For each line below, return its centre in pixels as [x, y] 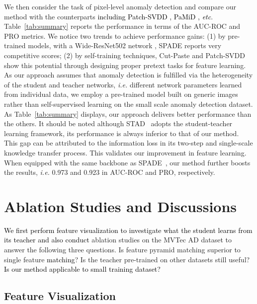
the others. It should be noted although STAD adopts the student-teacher [118, 123]
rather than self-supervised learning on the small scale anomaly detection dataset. [128, 104]
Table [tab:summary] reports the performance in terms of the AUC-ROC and [122, 26]
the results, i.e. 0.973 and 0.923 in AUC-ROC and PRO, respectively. [110, 172]
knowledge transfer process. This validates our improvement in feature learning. [125, 152]
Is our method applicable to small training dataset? [82, 269]
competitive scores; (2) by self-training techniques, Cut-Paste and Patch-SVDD [125, 55]
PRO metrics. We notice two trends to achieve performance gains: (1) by [115, 36]
